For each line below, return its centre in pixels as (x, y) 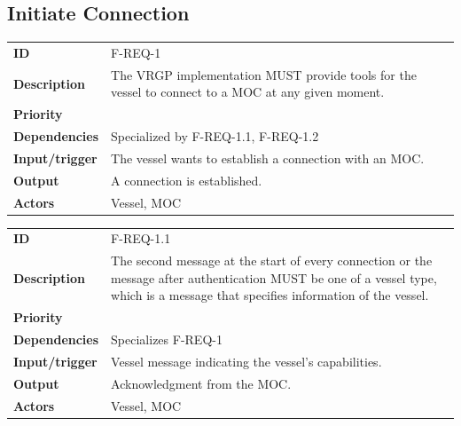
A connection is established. (187, 180)
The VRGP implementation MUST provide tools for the (264, 74)
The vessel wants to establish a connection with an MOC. (268, 158)
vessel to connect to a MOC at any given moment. (248, 92)
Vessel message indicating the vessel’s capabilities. (246, 362)
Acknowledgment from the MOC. (201, 383)
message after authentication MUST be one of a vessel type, (274, 277)
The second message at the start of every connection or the (272, 260)
